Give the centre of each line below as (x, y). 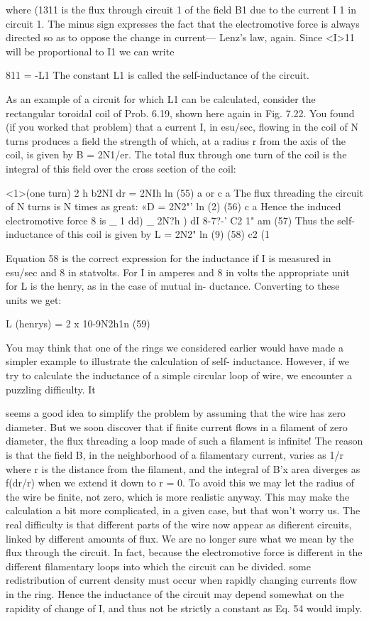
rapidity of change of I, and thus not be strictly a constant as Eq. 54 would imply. (184, 608)
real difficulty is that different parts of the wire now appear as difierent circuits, (179, 524)
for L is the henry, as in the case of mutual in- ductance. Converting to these (173, 286)
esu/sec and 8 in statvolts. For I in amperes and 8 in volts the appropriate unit (178, 272)
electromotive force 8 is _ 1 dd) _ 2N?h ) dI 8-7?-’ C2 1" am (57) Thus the (170, 220)
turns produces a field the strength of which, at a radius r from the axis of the (176, 140)
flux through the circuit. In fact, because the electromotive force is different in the (184, 552)
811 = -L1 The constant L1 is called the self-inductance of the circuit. (158, 75)
